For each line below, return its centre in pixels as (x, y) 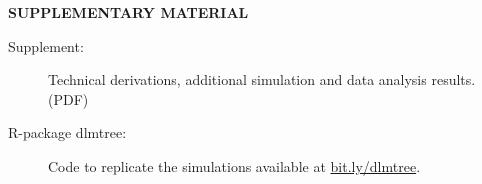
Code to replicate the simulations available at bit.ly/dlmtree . (234, 165)
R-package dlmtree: (67, 132)
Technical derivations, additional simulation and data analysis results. (262, 79)
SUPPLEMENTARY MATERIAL (128, 12)
